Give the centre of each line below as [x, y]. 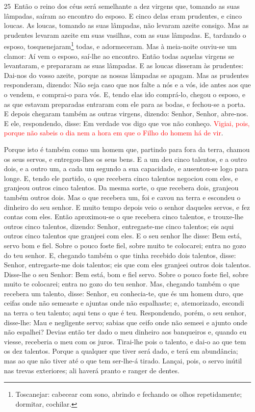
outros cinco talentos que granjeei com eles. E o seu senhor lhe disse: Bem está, [123, 236]
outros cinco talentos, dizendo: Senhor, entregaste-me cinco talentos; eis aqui [119, 226]
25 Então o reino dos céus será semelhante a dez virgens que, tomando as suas [122, 6]
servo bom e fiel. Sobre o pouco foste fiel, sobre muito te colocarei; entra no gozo [125, 245]
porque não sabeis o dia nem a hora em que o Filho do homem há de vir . [114, 133]
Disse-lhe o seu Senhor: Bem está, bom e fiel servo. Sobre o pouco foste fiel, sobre [126, 274]
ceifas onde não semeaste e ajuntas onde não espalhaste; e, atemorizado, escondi [124, 303]
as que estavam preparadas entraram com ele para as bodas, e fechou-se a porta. [125, 104]
